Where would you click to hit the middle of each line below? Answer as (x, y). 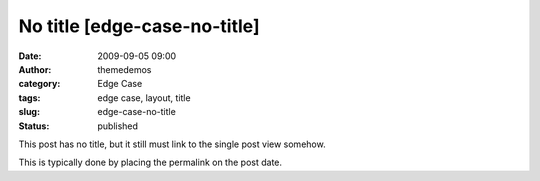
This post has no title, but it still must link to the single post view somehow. (172, 144)
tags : (29, 97)
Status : (34, 126)
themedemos (124, 69)
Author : (35, 69)
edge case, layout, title (144, 97)
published (118, 126)
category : (39, 84)
